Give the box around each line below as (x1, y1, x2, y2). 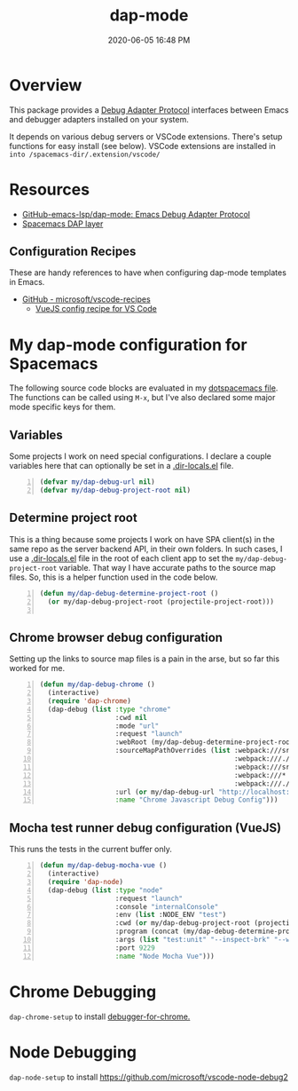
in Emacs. (9, 277, 45, 288)
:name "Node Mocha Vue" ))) (114, 952, 216, 961)
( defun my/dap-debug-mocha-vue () (39, 861, 168, 870)
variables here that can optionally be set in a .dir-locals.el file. (9, 461, 234, 471)
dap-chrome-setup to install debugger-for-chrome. (9, 1011, 191, 1022)
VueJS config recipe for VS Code (35, 304, 157, 314)
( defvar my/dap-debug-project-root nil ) (39, 486, 192, 495)
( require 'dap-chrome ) (47, 696, 131, 706)
